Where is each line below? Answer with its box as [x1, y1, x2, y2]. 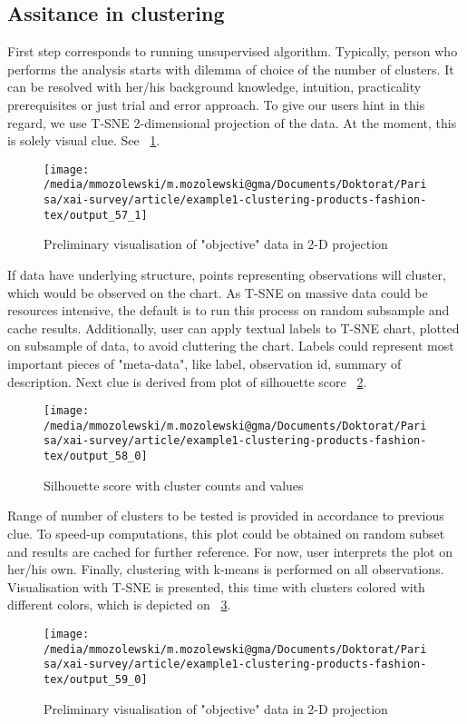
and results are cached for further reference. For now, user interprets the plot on [7, 541, 452, 560]
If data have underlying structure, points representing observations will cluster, [7, 264, 446, 283]
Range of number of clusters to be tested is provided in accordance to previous [7, 506, 444, 525]
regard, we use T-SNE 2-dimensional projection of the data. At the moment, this [7, 113, 457, 132]
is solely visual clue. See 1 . [7, 131, 161, 150]
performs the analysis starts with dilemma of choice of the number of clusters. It [7, 59, 454, 78]
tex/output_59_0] [44, 672, 148, 686]
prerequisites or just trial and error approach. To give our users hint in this [7, 94, 425, 114]
